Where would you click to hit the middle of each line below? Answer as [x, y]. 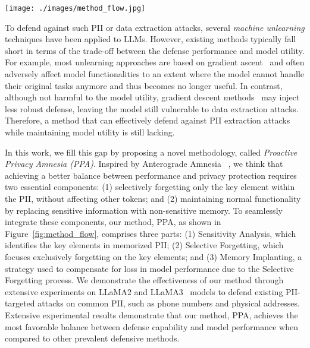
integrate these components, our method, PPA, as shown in [113, 222]
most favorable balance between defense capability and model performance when [151, 326]
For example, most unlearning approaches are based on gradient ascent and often [155, 62]
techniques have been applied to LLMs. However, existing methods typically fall [151, 39]
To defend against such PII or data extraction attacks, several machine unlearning [155, 27]
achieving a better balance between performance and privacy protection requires [151, 175]
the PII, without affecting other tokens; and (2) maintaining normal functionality [153, 198]
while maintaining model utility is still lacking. [90, 132]
